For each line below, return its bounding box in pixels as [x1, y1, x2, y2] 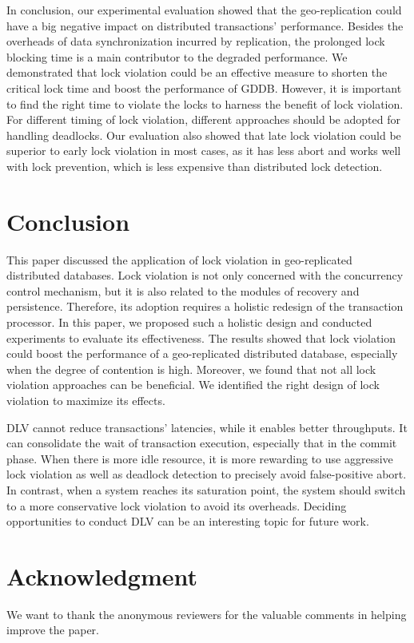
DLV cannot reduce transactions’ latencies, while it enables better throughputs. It [6, 419, 408, 435]
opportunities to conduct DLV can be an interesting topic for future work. [6, 513, 369, 530]
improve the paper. [6, 621, 99, 638]
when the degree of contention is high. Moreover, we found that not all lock [6, 360, 376, 377]
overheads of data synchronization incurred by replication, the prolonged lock [6, 33, 385, 50]
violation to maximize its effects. [6, 392, 165, 408]
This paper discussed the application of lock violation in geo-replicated [6, 251, 352, 268]
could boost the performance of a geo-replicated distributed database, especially [6, 345, 398, 362]
